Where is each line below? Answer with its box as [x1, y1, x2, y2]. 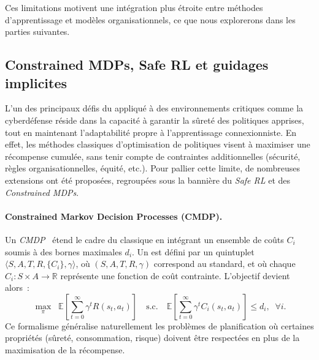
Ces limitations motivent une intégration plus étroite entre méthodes [5, 1, 263, 13]
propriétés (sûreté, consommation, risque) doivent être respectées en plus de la [5, 331, 300, 344]
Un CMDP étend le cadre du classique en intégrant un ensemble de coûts [5, 233, 284, 246]
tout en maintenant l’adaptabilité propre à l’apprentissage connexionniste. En [5, 126, 297, 138]
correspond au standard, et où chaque [153, 257, 296, 270]
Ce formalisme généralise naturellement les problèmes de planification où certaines [5, 319, 314, 332]
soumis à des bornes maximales [5, 245, 122, 258]
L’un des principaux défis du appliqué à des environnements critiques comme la [5, 102, 304, 114]
